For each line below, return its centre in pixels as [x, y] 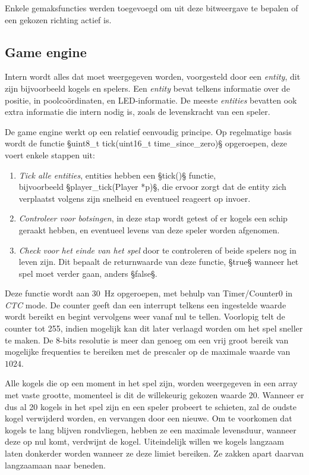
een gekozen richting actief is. [58, 19]
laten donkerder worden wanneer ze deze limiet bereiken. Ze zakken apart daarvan [154, 453]
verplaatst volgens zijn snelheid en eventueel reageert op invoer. [135, 198]
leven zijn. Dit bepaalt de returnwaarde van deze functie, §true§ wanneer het [159, 262]
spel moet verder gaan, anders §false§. [88, 273]
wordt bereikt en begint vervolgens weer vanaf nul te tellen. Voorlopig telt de [145, 316]
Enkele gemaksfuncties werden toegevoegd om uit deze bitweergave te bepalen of [152, 8]
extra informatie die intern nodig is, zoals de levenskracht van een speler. [138, 112]
